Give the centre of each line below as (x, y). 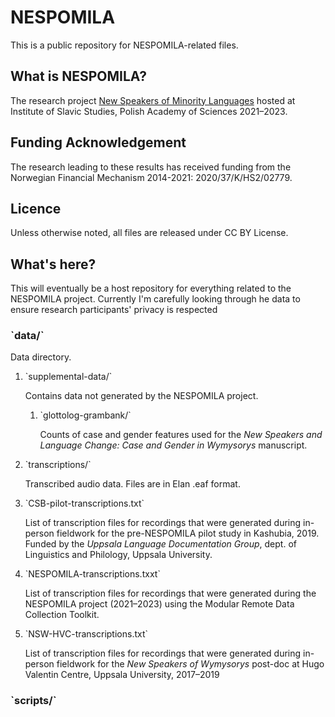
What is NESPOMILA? (78, 76)
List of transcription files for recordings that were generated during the (170, 593)
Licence (36, 208)
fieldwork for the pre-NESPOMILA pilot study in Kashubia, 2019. (188, 533)
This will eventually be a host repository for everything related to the (151, 288)
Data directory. (41, 357)
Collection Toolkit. (62, 615)
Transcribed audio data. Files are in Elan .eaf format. (132, 484)
